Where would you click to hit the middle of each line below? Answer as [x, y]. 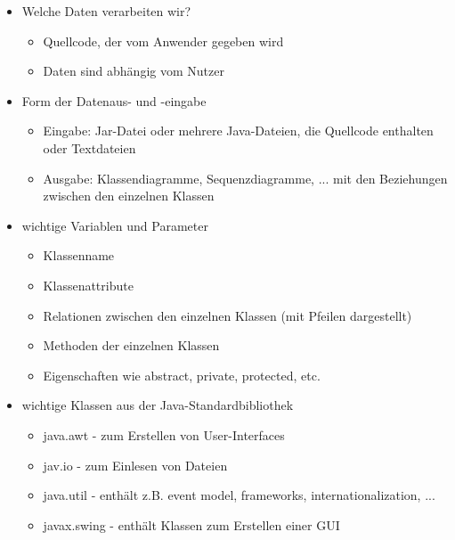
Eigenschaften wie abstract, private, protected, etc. [182, 375]
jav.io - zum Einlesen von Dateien [135, 465]
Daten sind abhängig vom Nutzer [134, 71]
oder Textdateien [89, 147]
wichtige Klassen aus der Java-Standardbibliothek [158, 405]
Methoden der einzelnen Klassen [131, 345]
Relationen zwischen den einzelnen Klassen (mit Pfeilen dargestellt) [227, 315]
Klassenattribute [88, 285]
